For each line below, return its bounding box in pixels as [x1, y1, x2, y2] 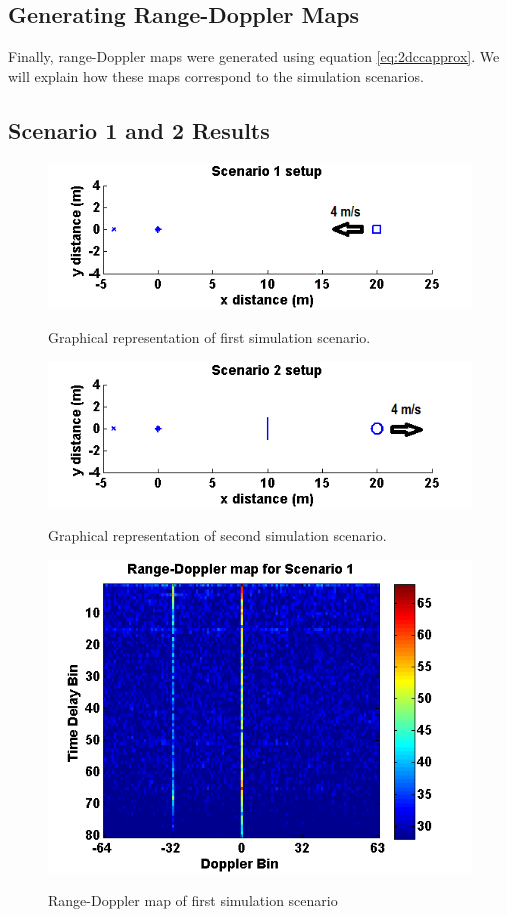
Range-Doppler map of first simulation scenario [48, 890, 338, 911]
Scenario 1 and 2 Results [8, 114, 270, 145]
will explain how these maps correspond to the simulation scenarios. [8, 65, 424, 86]
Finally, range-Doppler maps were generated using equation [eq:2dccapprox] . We [8, 46, 500, 67]
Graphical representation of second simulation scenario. [48, 525, 387, 546]
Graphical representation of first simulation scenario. [48, 327, 371, 348]
